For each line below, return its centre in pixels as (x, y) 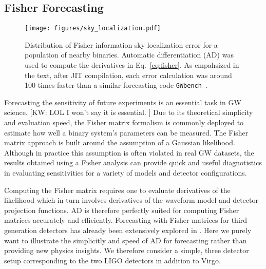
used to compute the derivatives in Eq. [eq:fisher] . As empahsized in (132, 65)
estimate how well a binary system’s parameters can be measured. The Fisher (126, 132)
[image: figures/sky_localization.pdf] (93, 28)
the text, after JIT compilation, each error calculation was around (128, 75)
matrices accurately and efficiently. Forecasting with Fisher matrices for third (126, 220)
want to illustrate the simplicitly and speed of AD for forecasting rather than (126, 240)
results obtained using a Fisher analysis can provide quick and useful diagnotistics (133, 162)
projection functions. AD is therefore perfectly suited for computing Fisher (122, 210)
